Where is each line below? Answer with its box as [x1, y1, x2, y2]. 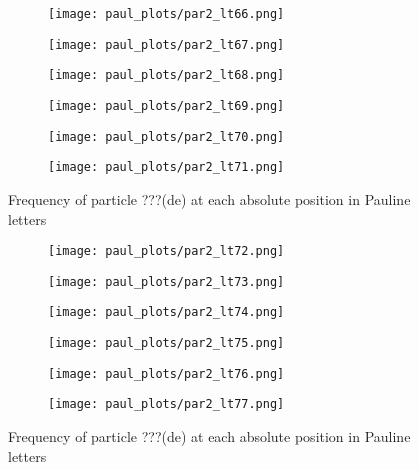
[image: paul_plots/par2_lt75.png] [48, 336, 285, 351]
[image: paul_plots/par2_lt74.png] [48, 305, 285, 320]
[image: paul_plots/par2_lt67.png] [48, 37, 285, 52]
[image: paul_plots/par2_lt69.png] [48, 98, 285, 113]
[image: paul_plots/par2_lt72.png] [48, 244, 285, 259]
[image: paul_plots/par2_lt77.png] [48, 397, 285, 412]
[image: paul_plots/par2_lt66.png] [48, 7, 285, 21]
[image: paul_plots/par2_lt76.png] [48, 366, 285, 381]
